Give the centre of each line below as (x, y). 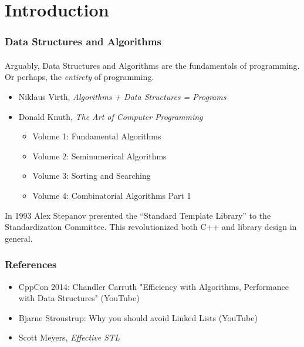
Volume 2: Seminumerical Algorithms (99, 156)
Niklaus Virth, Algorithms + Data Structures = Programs (122, 96)
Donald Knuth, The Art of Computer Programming (111, 116)
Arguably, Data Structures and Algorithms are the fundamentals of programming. (152, 65)
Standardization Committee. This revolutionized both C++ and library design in (151, 227)
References (31, 264)
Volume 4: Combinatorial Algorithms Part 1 (112, 195)
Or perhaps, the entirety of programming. (80, 77)
